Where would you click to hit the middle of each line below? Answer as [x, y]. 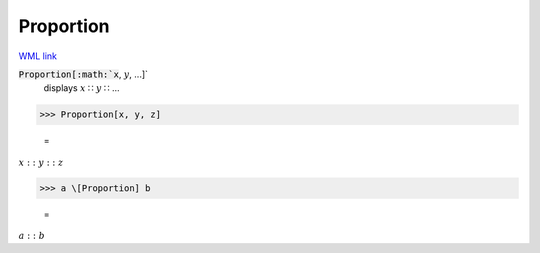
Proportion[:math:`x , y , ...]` [83, 74]
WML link [38, 56]
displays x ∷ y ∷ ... [81, 88]
